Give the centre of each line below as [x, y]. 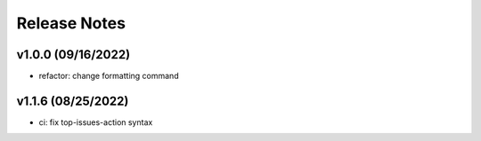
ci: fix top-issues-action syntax [96, 122]
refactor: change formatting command [109, 76]
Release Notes [71, 23]
